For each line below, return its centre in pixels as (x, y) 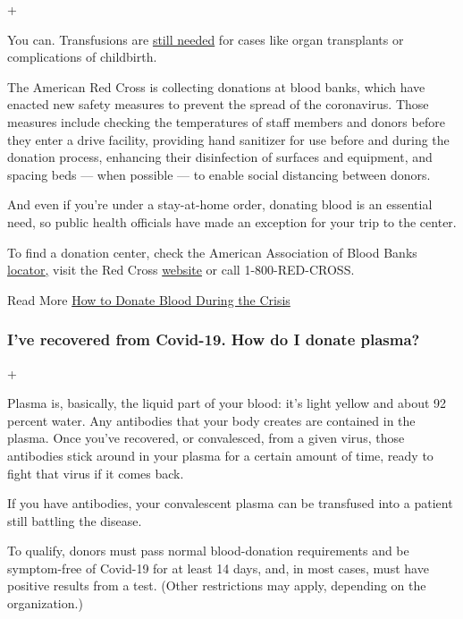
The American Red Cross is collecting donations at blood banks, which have (216, 86)
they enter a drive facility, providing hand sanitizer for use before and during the (228, 139)
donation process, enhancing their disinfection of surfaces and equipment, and (220, 157)
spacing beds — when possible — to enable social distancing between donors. (219, 174)
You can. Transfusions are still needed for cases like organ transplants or (206, 39)
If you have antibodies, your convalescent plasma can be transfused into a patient (230, 503)
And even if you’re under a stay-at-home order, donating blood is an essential (220, 204)
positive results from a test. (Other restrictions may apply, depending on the (217, 585)
